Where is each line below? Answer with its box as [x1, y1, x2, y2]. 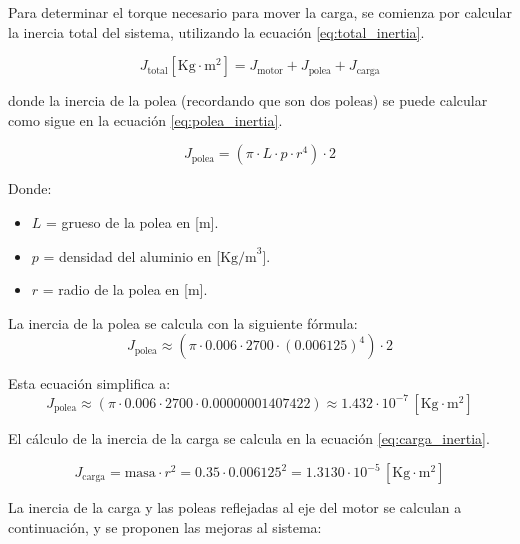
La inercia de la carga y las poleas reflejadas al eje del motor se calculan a [8, 497, 462, 518]
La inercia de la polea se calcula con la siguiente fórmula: [8, 312, 358, 333]
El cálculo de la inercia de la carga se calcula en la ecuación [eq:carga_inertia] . [8, 427, 490, 448]
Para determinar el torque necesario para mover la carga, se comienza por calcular [8, 2, 512, 22]
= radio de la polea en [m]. [42, 279, 208, 300]
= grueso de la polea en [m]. [46, 211, 219, 232]
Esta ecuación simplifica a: [8, 373, 171, 394]
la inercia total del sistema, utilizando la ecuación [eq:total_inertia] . [8, 21, 425, 42]
